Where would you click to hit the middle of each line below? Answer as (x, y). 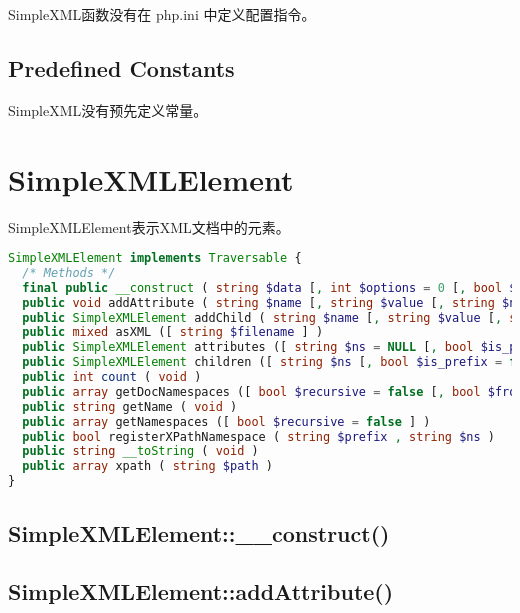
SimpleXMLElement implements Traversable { (155, 258)
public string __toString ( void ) (140, 451)
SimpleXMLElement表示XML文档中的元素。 (149, 226)
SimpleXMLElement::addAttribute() (201, 591)
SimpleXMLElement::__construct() (199, 532)
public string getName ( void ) (130, 406)
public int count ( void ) (112, 377)
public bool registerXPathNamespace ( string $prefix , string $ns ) (258, 436)
